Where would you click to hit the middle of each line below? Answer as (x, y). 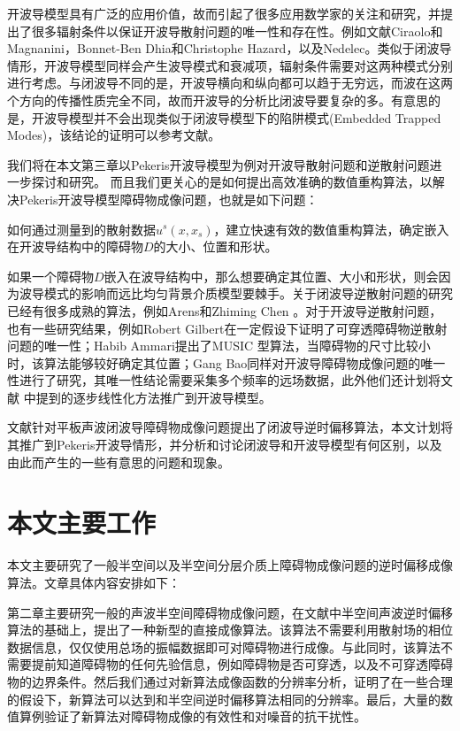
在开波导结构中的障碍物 (75, 246)
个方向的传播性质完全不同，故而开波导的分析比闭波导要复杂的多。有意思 (218, 100)
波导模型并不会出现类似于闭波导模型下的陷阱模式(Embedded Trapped (242, 117)
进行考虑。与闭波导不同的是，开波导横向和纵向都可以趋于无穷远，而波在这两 (230, 83)
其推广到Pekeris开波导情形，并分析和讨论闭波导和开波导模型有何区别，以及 (225, 445)
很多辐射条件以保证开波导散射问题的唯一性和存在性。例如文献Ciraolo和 (237, 31)
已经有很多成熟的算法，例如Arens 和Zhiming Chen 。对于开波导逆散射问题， (225, 310)
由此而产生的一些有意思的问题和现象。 (119, 462)
